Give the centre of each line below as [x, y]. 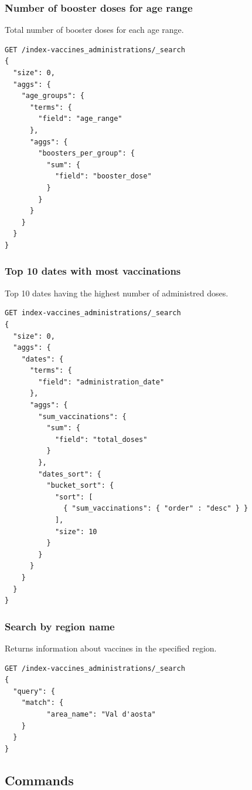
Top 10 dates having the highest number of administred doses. [117, 293]
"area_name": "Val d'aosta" [101, 714]
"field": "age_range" [80, 119]
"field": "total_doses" [101, 439]
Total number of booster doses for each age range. [94, 30]
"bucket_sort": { [80, 486]
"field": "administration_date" [101, 382]
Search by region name [60, 626]
